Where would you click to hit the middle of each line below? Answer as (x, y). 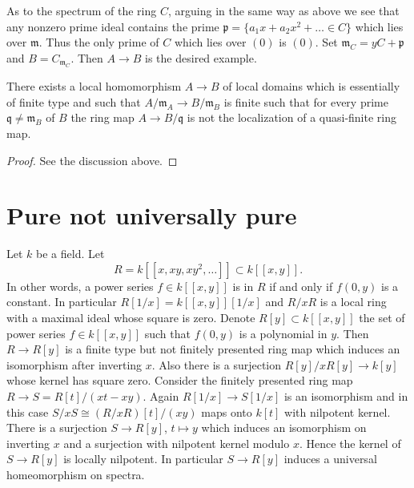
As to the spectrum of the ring (82, 10)
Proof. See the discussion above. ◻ (92, 160)
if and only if (301, 286)
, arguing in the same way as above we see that (283, 10)
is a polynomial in (283, 333)
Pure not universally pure (152, 215)
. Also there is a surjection (217, 364)
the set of (382, 318)
